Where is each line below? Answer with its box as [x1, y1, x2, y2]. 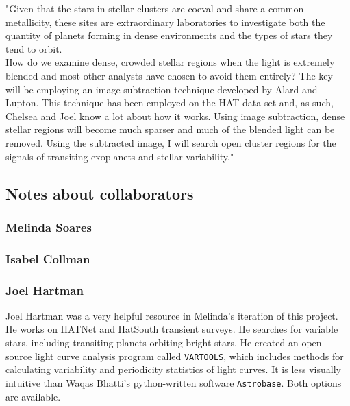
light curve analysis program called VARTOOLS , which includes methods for [34, 348, 344, 363]
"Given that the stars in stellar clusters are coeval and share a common [5, 1, 304, 15]
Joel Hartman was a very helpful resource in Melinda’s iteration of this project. [5, 308, 338, 322]
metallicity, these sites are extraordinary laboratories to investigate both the [5, 14, 325, 29]
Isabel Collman [5, 250, 90, 267]
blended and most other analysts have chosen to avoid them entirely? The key [5, 68, 333, 82]
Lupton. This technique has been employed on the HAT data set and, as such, [5, 95, 334, 110]
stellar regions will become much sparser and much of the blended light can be [5, 122, 335, 136]
